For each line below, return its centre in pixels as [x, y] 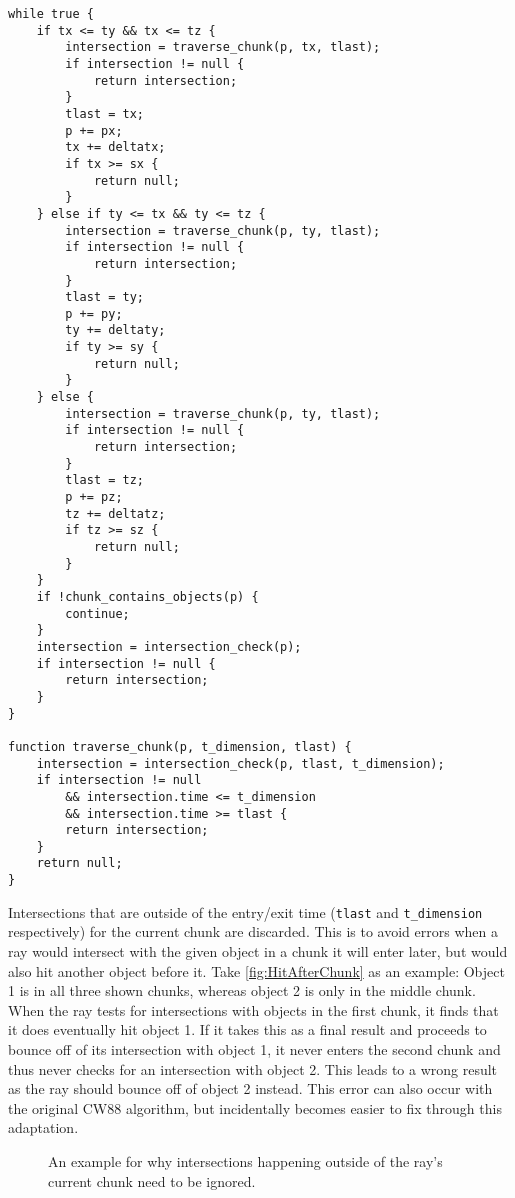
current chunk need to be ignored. [152, 1180]
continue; [97, 613]
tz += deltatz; [115, 513]
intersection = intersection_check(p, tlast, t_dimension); [240, 763]
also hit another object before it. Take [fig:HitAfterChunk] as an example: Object [256, 970]
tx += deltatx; [115, 147]
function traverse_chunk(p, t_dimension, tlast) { [180, 746]
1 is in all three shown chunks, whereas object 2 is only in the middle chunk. [242, 990]
